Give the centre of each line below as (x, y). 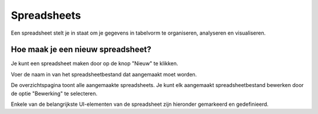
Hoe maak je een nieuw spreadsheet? (81, 50)
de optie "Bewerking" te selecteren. (54, 93)
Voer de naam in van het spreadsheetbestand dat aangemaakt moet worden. (104, 74)
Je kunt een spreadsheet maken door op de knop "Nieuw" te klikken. (95, 63)
